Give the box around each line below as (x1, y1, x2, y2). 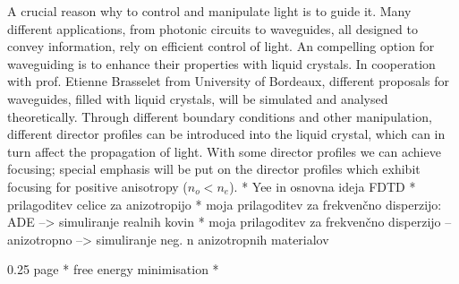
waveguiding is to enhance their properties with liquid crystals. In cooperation (7, 54, 436, 73)
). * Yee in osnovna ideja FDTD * (229, 176, 416, 195)
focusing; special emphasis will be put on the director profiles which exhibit (7, 159, 421, 178)
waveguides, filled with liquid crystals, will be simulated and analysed (7, 89, 388, 108)
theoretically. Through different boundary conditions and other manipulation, (7, 107, 432, 125)
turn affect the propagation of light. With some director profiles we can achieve (7, 142, 441, 160)
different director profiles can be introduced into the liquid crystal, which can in (7, 125, 446, 143)
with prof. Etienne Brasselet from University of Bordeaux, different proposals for (7, 72, 450, 90)
